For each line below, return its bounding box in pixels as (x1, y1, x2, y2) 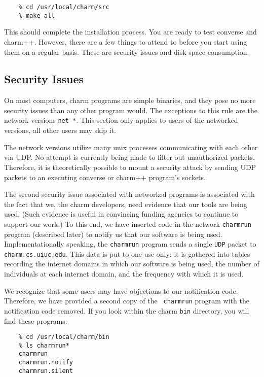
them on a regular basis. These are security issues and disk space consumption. (4, 46, 249, 57)
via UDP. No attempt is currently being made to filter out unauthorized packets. (4, 152, 255, 162)
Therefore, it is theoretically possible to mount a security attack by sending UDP (4, 161, 256, 172)
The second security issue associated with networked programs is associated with (4, 189, 255, 199)
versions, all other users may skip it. (4, 125, 116, 135)
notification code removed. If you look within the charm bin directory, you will (4, 305, 249, 316)
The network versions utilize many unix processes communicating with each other (4, 142, 258, 152)
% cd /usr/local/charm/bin (18, 333, 109, 341)
